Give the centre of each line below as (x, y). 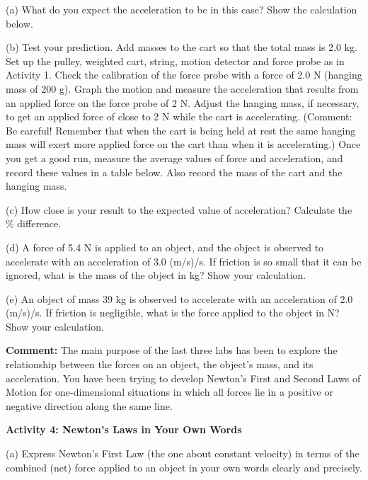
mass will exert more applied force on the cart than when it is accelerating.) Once (183, 144)
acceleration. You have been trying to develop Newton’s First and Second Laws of (183, 378)
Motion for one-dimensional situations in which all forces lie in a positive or (169, 392)
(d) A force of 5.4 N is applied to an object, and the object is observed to (165, 247)
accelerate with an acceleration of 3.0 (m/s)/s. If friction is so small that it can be (184, 261)
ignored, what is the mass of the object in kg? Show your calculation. (156, 275)
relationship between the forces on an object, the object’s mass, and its (160, 364)
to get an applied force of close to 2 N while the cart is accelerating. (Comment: (179, 116)
